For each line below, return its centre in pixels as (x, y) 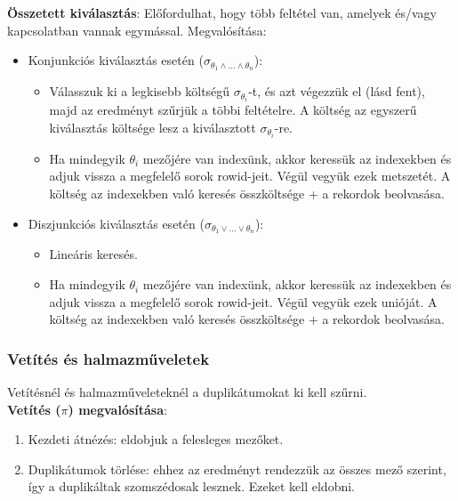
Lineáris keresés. (93, 254)
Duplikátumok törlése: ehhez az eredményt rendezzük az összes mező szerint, (237, 469)
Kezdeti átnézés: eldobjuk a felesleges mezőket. (156, 439)
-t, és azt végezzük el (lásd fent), (337, 91)
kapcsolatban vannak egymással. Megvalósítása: (137, 30)
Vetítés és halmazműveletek (108, 358)
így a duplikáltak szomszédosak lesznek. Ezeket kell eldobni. (192, 486)
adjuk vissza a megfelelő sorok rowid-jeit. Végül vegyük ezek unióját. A (243, 301)
